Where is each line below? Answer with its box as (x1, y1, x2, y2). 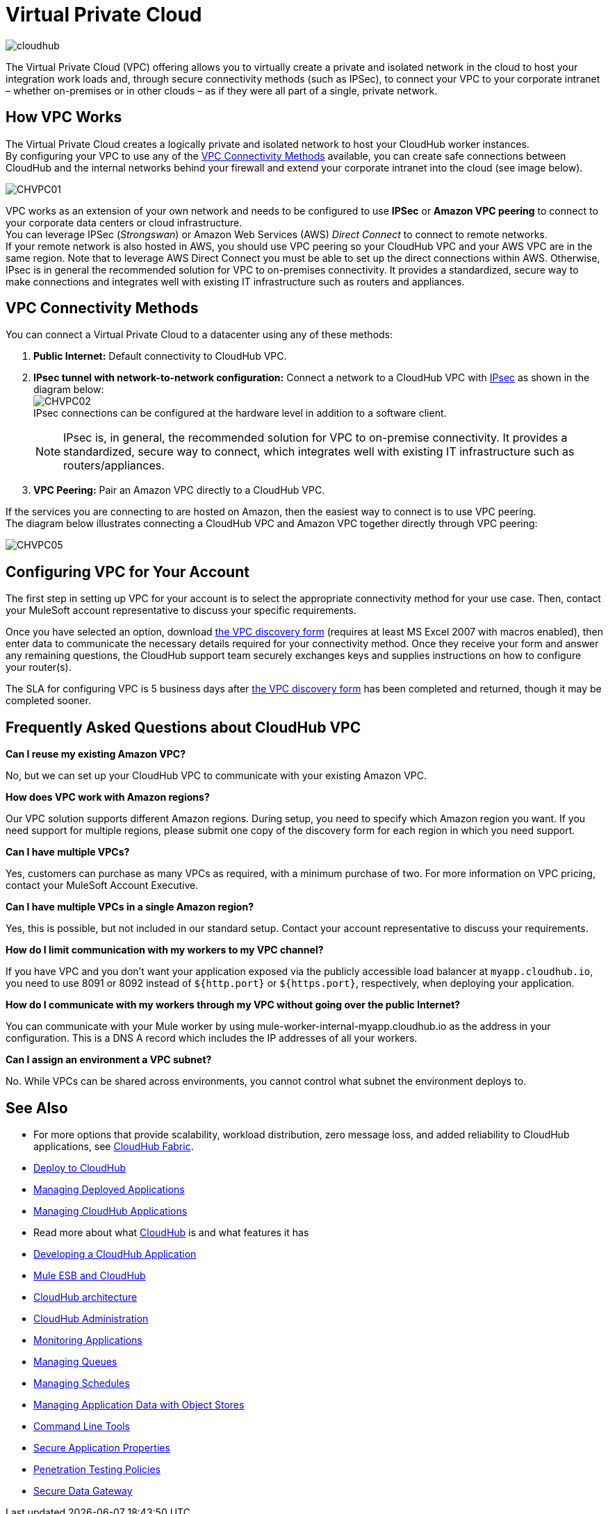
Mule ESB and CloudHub (33, 1269, 146, 1281)
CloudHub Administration (33, 1312, 149, 1324)
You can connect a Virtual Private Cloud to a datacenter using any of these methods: (6, 328, 393, 341)
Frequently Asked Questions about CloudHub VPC (6, 718, 361, 736)
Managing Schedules (33, 1376, 130, 1389)
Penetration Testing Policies (33, 1463, 161, 1475)
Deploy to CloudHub (33, 1161, 126, 1174)
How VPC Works (6, 108, 122, 126)
